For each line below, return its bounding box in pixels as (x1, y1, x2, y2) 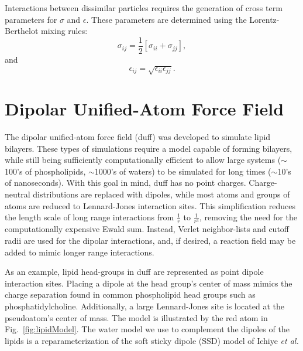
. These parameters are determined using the (86, 13, 247, 25)
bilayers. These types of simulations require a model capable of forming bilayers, (5, 142, 292, 154)
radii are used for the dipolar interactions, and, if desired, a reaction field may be (5, 234, 296, 246)
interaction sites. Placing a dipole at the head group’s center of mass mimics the (5, 277, 292, 289)
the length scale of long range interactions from (5, 211, 174, 223)
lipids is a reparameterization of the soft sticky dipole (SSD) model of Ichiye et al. (5, 334, 299, 346)
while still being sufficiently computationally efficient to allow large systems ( (5, 154, 281, 166)
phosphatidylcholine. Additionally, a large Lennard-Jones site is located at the (5, 299, 284, 312)
